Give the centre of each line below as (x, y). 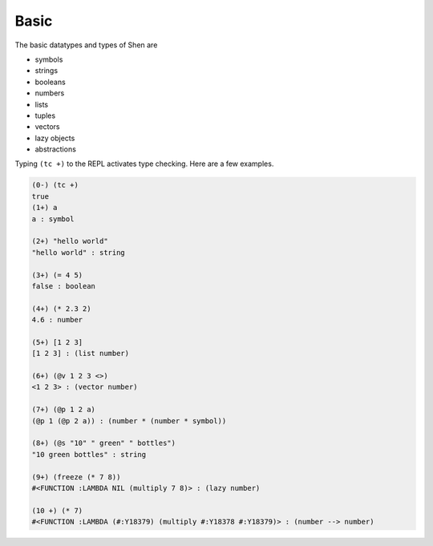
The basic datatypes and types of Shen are (86, 45)
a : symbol (53, 219)
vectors (47, 127)
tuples (45, 115)
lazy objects (55, 138)
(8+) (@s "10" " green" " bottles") (104, 443)
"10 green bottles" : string (89, 454)
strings (47, 71)
